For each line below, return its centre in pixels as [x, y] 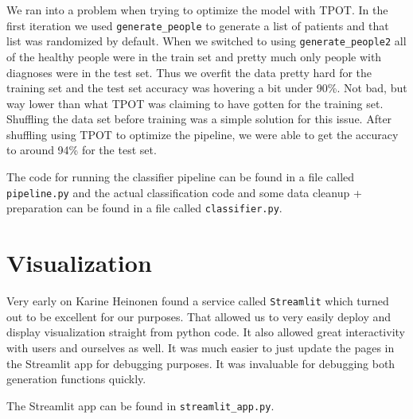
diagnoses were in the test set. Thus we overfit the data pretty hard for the [189, 72]
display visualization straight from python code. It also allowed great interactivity [206, 332]
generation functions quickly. [76, 379]
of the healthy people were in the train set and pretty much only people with [194, 56]
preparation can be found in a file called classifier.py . [144, 208]
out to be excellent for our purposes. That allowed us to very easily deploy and [199, 316]
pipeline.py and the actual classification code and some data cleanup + [184, 192]
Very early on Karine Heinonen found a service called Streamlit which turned [198, 301]
